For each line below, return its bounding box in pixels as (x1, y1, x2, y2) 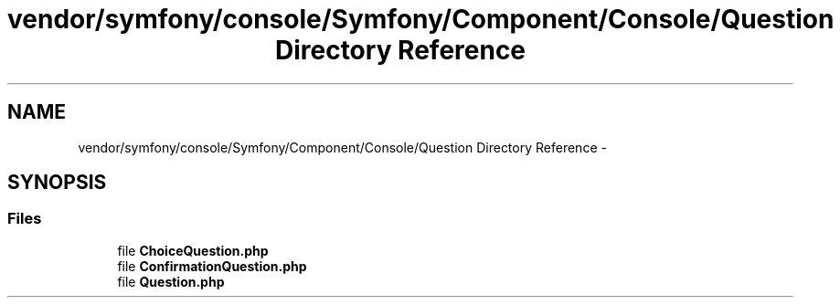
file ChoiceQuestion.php (117, 242, 269, 258)
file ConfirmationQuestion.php (117, 258, 307, 274)
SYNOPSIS (7, 171, 107, 195)
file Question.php (117, 273, 225, 289)
